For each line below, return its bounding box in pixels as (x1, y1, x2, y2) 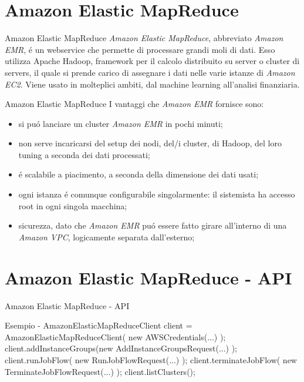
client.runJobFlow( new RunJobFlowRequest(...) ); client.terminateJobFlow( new (5, 353, 297, 366)
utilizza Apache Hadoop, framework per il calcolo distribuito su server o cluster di (5, 55, 300, 67)
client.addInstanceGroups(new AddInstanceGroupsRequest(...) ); (5, 342, 238, 354)
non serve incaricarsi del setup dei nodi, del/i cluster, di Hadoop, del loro (18, 137, 282, 149)
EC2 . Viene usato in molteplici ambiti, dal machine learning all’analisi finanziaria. (5, 78, 300, 90)
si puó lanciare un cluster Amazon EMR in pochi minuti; (18, 117, 223, 129)
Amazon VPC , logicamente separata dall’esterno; (18, 230, 195, 243)
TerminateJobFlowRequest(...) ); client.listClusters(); (5, 365, 195, 377)
